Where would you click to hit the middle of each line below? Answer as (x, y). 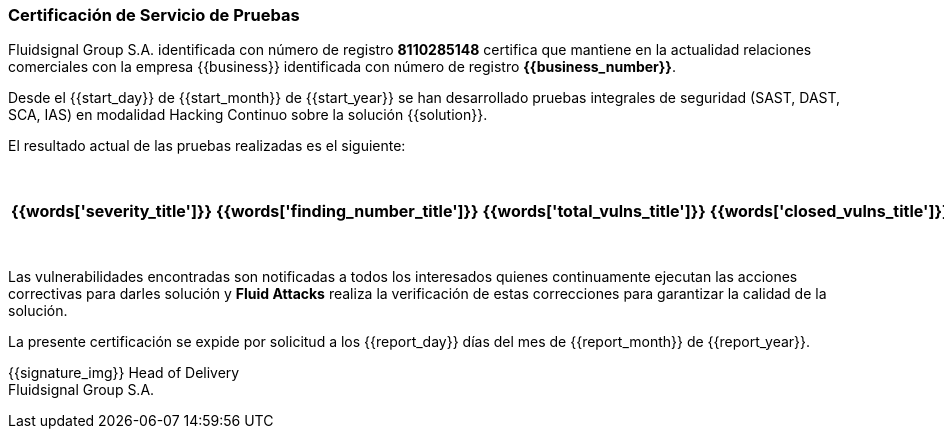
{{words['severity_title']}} (111, 211)
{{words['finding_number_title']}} (347, 211)
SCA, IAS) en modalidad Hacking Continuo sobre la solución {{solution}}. (248, 115)
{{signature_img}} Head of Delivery (124, 373)
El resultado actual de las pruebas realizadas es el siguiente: (207, 146)
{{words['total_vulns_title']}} (594, 211)
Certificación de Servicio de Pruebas (154, 15)
